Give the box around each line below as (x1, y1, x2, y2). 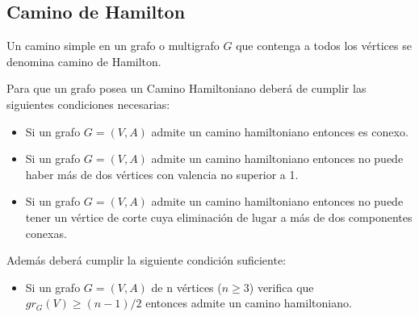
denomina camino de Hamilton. (6, 52, 161, 69)
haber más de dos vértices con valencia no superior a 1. (25, 165, 299, 182)
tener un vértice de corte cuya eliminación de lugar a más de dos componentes (25, 208, 413, 225)
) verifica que (249, 278, 314, 295)
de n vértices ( (151, 278, 222, 295)
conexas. (25, 224, 67, 241)
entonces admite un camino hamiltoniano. (145, 294, 352, 311)
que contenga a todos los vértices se (236, 37, 412, 54)
